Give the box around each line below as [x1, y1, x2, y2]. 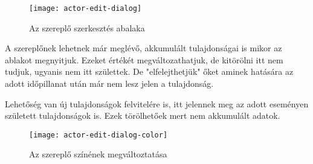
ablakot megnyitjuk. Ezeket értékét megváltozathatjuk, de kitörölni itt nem [5, 53, 283, 66]
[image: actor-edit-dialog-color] [29, 130, 168, 139]
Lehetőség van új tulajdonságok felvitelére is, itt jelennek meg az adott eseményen [5, 97, 309, 110]
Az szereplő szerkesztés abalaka [29, 21, 145, 34]
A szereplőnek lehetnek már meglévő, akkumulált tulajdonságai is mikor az [5, 42, 282, 54]
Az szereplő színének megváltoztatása [29, 148, 167, 160]
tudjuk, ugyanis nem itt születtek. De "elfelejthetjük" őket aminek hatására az [5, 65, 294, 78]
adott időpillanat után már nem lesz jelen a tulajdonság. [5, 77, 214, 90]
